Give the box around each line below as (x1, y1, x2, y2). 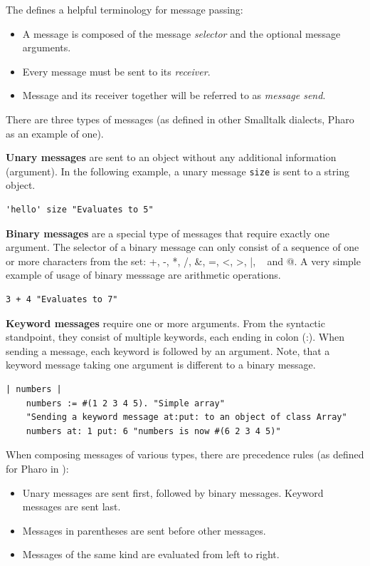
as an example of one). (6, 125, 104, 140)
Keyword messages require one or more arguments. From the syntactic (6, 315, 325, 330)
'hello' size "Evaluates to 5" (6, 205, 154, 215)
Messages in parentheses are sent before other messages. (22, 523, 266, 537)
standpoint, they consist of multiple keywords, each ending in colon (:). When (6, 329, 344, 344)
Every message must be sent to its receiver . (22, 63, 211, 78)
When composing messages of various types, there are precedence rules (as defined (6, 447, 364, 462)
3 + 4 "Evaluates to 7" (6, 294, 118, 304)
